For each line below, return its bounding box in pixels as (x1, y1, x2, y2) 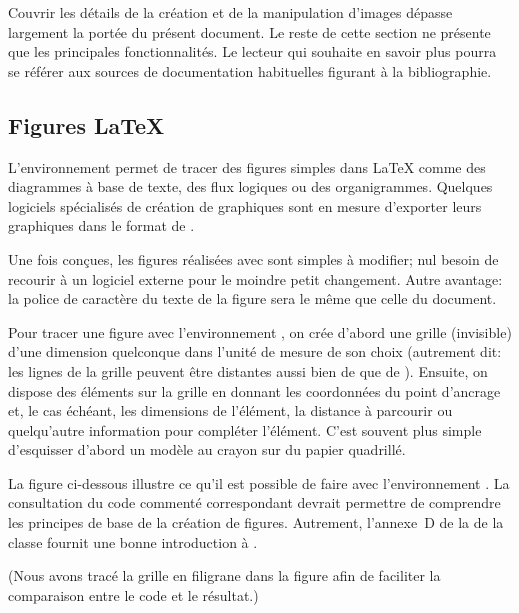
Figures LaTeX (8, 109, 165, 140)
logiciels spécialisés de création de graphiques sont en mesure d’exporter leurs (8, 195, 482, 216)
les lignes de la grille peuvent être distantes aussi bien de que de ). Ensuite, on (8, 360, 488, 381)
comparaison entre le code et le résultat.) (8, 584, 259, 605)
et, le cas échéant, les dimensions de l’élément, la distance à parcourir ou (8, 400, 453, 421)
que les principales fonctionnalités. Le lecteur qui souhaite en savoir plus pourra (8, 41, 497, 62)
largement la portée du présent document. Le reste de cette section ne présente (8, 21, 491, 42)
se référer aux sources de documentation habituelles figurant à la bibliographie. (8, 60, 492, 81)
